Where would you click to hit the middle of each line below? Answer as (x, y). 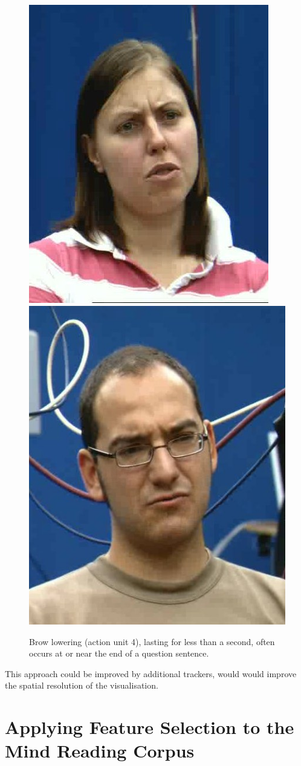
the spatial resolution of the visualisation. (82, 685)
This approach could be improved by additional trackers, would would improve (151, 673)
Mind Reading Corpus (100, 751)
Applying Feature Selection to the (150, 727)
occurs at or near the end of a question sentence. (119, 653)
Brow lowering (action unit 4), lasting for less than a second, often (152, 641)
